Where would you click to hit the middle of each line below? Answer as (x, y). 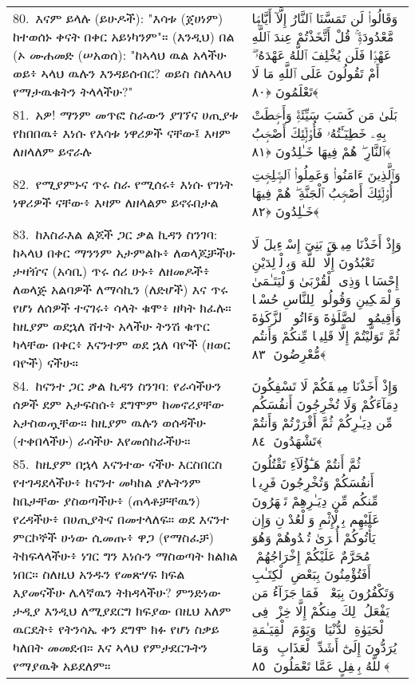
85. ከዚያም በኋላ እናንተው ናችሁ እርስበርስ (118, 464)
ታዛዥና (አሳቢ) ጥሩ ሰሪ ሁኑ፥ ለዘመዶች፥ (111, 271)
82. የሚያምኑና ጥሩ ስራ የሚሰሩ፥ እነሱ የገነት (123, 183)
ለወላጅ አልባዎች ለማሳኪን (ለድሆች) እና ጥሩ (121, 289)
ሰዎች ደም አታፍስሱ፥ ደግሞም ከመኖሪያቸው (119, 404)
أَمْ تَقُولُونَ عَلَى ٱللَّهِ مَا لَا (316, 73)
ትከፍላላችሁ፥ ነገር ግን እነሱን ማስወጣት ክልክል (125, 555)
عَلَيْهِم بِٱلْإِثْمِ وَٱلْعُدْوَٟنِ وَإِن (316, 519)
